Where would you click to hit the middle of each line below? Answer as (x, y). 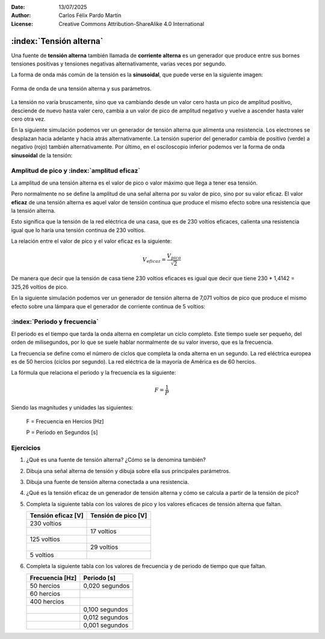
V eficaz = (154, 260)
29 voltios (104, 547)
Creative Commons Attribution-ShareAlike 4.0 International (132, 23)
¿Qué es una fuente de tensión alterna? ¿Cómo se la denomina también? (116, 460)
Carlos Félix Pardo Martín (90, 16)
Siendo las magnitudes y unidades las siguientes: (72, 408)
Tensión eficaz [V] (57, 516)
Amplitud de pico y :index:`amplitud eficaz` (76, 171)
